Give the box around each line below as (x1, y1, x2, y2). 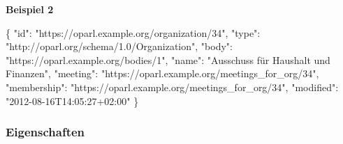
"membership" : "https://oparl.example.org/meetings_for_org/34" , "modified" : (6, 79, 339, 94)
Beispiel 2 (6, 2, 54, 16)
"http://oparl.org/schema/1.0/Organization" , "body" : (6, 39, 233, 54)
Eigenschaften (6, 123, 85, 141)
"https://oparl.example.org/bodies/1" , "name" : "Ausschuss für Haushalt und (6, 52, 330, 67)
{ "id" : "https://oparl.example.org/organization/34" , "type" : (6, 25, 261, 40)
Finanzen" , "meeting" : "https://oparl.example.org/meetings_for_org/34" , (6, 66, 319, 81)
